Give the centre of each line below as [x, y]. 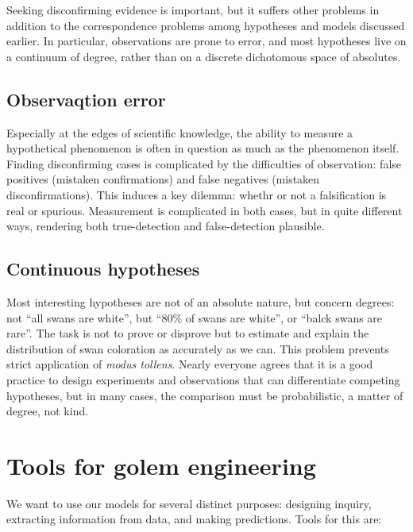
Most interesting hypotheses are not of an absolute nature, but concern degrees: [201, 301]
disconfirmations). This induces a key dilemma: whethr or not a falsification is [197, 194]
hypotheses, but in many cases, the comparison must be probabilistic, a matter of [205, 395]
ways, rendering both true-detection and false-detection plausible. [166, 226]
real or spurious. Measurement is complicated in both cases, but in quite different [205, 210]
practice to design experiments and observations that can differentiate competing [203, 379]
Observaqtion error [86, 99]
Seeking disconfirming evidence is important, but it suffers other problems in [193, 10]
